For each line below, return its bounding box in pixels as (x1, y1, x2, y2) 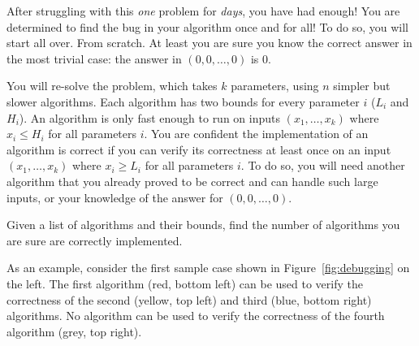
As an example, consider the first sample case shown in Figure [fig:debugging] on (6, 259, 410, 276)
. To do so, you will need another (240, 157, 405, 174)
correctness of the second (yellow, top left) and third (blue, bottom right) (6, 291, 372, 308)
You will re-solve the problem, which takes (6, 77, 218, 94)
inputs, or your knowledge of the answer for (6, 188, 223, 205)
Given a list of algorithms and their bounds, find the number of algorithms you (6, 216, 400, 233)
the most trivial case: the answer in (6, 50, 182, 67)
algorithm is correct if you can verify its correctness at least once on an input (6, 141, 391, 158)
